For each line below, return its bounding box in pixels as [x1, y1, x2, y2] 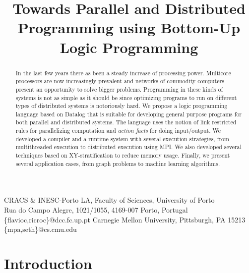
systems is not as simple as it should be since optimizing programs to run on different [15, 93, 237, 102]
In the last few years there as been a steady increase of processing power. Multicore [15, 68, 231, 77]
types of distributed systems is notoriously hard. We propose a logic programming [15, 102, 228, 110]
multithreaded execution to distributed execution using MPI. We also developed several [15, 143, 242, 151]
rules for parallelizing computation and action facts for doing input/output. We [15, 126, 221, 135]
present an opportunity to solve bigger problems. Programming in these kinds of [15, 85, 223, 93]
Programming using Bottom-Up [17, 17, 241, 38]
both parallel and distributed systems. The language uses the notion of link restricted [15, 118, 237, 126]
